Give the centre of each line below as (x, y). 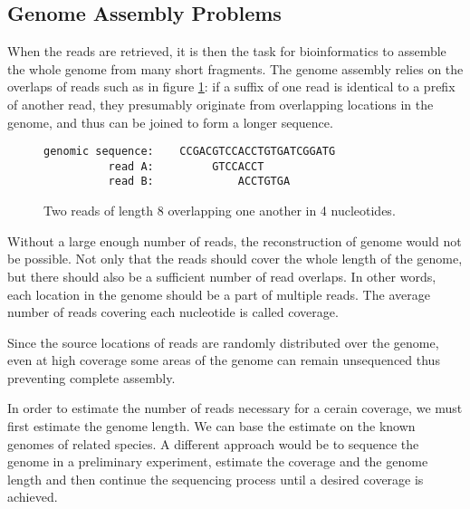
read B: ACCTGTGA (199, 182)
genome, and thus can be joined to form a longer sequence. (170, 122)
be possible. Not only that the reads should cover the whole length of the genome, (235, 259)
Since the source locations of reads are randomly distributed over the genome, (223, 342)
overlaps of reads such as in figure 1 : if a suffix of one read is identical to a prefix (231, 86)
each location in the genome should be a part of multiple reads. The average (219, 294)
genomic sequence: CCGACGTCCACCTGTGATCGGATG (190, 152)
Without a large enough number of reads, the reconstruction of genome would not (235, 240)
